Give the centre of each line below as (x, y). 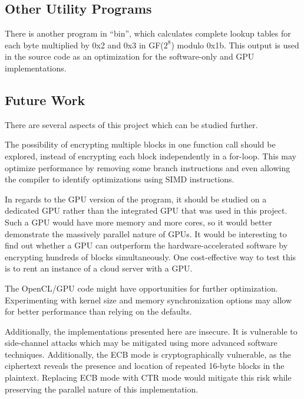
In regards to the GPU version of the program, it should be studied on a (136, 199)
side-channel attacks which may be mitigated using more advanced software (141, 343)
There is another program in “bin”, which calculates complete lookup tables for (148, 33)
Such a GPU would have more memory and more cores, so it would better (138, 222)
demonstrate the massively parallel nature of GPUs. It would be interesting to (146, 233)
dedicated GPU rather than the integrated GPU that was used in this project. (146, 210)
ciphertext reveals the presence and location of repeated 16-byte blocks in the (145, 366)
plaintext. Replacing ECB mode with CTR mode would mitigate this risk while (148, 377)
